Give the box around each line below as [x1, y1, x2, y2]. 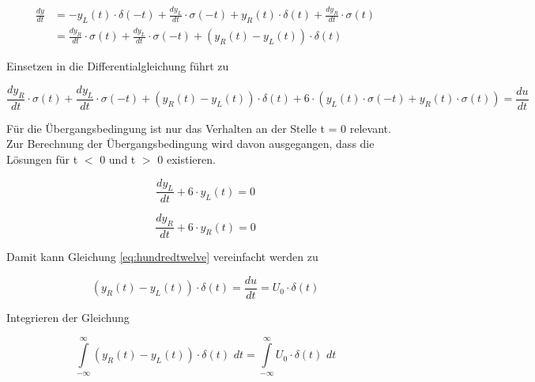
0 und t [100, 151, 136, 167]
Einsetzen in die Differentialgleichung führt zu [6, 58, 229, 74]
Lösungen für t [6, 151, 78, 167]
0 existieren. [157, 151, 216, 167]
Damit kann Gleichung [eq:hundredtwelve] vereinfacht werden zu [6, 248, 318, 265]
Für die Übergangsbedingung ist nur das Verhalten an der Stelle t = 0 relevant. [6, 119, 391, 136]
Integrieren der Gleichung [6, 308, 130, 325]
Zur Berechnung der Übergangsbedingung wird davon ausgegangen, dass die [6, 135, 375, 152]
